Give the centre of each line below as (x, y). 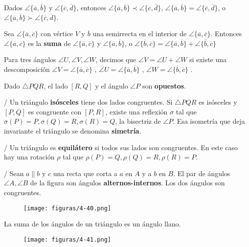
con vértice (57, 34)
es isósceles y (218, 102)
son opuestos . (164, 85)
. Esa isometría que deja (209, 121)
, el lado (56, 85)
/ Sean (14, 173)
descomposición (27, 69)
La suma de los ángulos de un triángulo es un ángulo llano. (92, 224)
